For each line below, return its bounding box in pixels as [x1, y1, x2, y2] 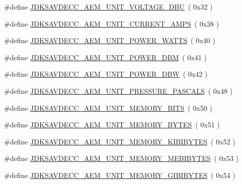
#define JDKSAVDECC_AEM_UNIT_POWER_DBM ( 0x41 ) [4, 52, 207, 62]
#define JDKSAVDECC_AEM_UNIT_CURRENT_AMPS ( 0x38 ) [4, 18, 219, 29]
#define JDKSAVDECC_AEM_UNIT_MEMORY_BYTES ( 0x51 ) [4, 119, 220, 130]
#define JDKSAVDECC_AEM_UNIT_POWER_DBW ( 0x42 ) [4, 69, 208, 79]
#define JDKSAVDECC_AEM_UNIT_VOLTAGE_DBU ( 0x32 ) [4, 2, 213, 12]
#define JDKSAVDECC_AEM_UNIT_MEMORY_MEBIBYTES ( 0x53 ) [4, 153, 239, 163]
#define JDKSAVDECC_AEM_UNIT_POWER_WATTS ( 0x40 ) [4, 35, 215, 46]
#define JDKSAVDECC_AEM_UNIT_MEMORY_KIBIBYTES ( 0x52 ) [4, 136, 235, 146]
